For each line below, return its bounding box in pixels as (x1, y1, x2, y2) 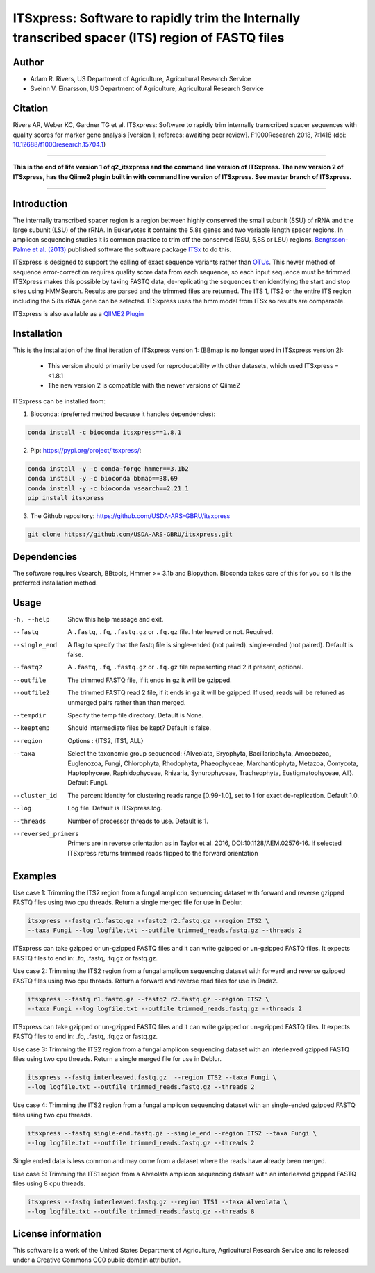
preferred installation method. (12, 579, 98, 587)
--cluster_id (12, 792, 58, 799)
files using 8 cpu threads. (12, 1179, 86, 1188)
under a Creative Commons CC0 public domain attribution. (12, 1256, 181, 1264)
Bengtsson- (315, 235, 349, 244)
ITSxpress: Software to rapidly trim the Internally (12, 10, 301, 26)
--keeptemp (12, 724, 50, 732)
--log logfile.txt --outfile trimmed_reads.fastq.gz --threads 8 (27, 1208, 255, 1215)
